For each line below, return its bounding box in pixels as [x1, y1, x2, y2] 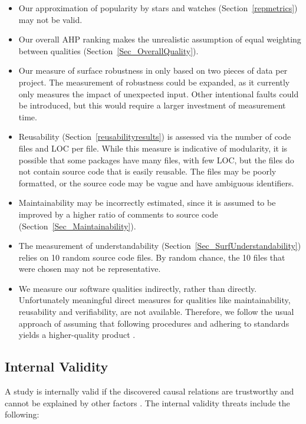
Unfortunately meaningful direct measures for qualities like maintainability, [18, 294, 291, 306]
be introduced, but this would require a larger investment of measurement [18, 99, 286, 111]
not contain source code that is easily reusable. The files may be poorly [18, 165, 277, 178]
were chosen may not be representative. [18, 262, 161, 275]
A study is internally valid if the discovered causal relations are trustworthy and [5, 385, 294, 397]
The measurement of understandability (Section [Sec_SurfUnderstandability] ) [18, 239, 301, 252]
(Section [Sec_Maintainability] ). [18, 219, 136, 232]
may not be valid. [18, 13, 83, 25]
